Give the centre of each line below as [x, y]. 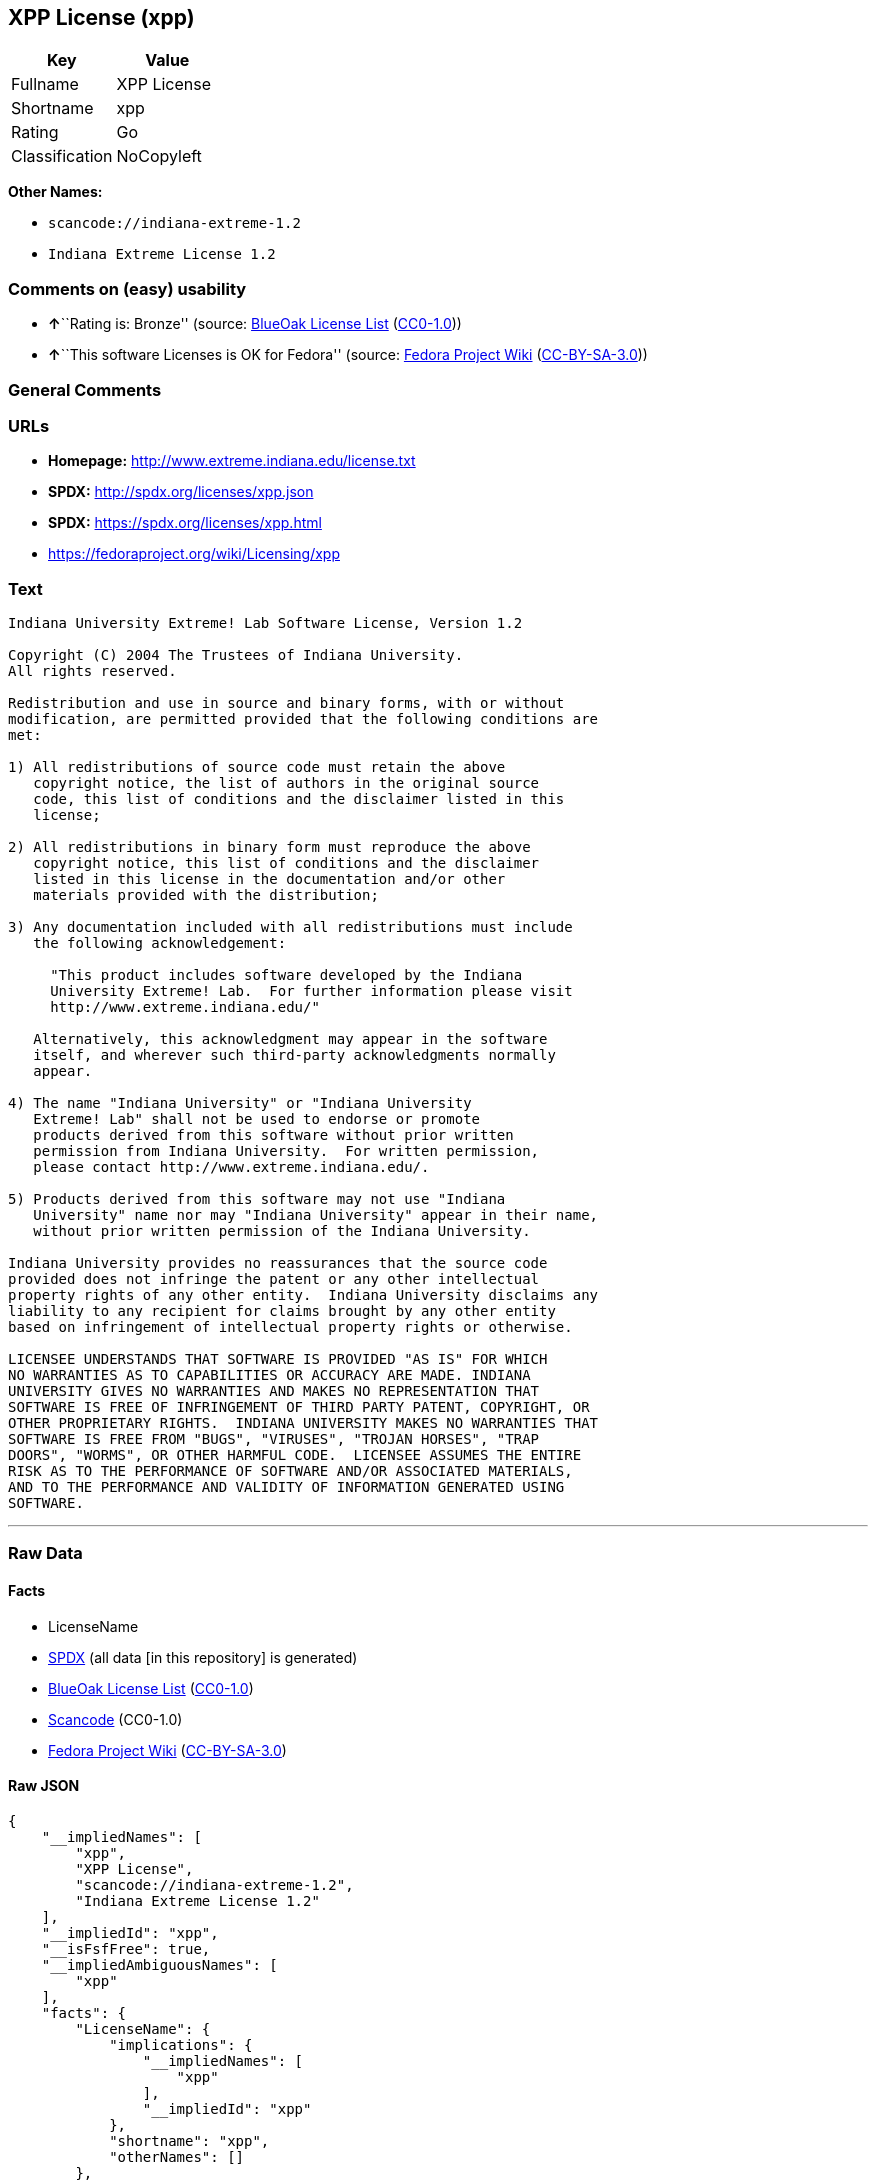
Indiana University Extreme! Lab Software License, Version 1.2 [265, 623]
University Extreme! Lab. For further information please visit [311, 991]
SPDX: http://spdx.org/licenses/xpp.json [181, 492]
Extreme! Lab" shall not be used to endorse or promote [257, 1119]
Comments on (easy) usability [127, 288]
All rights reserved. [92, 671]
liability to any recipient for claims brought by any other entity [282, 1311]
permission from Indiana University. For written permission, [286, 1151]
